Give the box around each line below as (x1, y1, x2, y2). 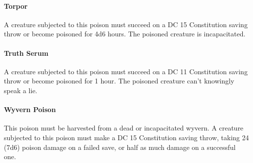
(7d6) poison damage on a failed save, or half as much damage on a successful (4, 142, 236, 152)
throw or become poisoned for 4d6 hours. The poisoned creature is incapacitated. (4, 29, 246, 39)
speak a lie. (4, 85, 37, 95)
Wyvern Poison (4, 104, 56, 114)
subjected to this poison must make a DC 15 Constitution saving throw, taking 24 (4, 132, 249, 142)
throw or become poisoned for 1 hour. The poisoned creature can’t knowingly (4, 76, 235, 86)
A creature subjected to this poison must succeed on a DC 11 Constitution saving (4, 66, 248, 76)
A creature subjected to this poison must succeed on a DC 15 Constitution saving (4, 19, 248, 29)
